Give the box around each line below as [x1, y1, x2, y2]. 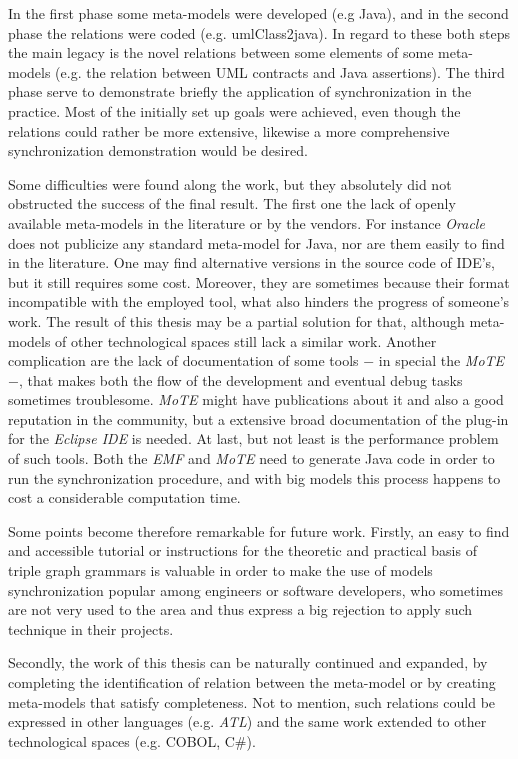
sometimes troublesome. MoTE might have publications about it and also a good [8, 389, 504, 410]
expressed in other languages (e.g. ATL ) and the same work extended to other [8, 711, 487, 732]
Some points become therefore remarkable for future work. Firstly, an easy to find [8, 520, 510, 541]
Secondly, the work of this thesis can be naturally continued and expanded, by [8, 652, 488, 673]
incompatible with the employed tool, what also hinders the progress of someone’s [8, 291, 510, 312]
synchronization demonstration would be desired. [8, 140, 308, 161]
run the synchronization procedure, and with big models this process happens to [8, 467, 501, 488]
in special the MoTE [378, 350, 505, 371]
